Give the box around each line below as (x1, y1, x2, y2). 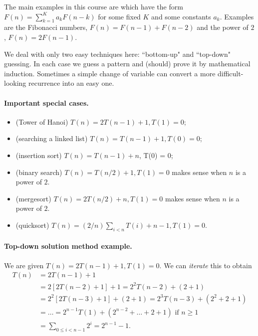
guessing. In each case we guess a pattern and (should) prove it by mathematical (4, 58, 251, 69)
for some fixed (98, 11, 141, 21)
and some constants (151, 11, 211, 21)
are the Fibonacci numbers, (4, 22, 88, 32)
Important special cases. (4, 97, 89, 108)
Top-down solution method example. (4, 241, 132, 251)
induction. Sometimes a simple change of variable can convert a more (4, 68, 216, 78)
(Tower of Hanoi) (15, 116, 68, 127)
